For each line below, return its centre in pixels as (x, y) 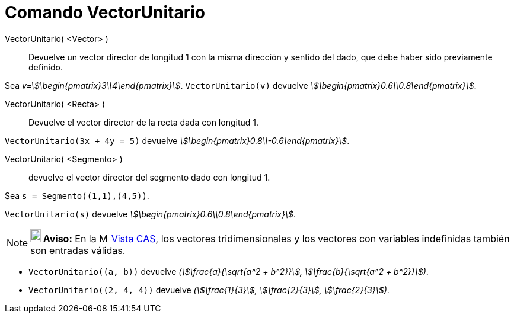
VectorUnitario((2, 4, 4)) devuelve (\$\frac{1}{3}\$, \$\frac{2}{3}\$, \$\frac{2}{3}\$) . (209, 290)
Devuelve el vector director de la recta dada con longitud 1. (143, 122)
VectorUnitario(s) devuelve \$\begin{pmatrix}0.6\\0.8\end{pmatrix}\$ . (150, 214)
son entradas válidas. (78, 250)
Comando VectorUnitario (105, 12)
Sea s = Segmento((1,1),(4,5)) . (77, 195)
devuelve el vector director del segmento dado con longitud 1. (149, 177)
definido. (46, 67)
